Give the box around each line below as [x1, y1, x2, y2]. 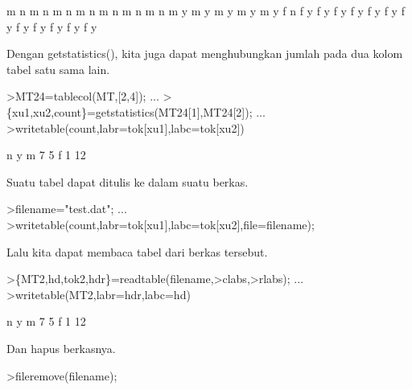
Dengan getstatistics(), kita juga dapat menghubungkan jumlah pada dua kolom [6, 45, 403, 62]
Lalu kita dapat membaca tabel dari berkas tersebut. [6, 243, 268, 260]
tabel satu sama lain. [6, 60, 110, 77]
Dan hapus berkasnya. [6, 339, 116, 356]
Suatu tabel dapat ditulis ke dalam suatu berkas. [6, 173, 249, 190]
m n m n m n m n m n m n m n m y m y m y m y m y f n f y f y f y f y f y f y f [6, 2, 405, 18]
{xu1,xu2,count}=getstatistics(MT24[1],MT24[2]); [6, 103, 253, 120]
